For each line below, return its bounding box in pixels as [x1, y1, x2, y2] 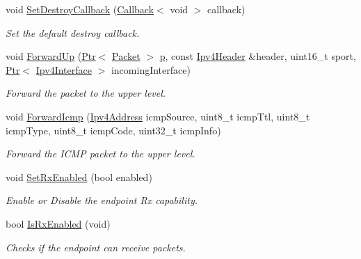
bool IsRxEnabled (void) [6, 216, 111, 230]
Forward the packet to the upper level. [6, 86, 166, 100]
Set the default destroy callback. [6, 25, 140, 40]
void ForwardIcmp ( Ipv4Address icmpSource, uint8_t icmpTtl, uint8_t [6, 109, 310, 123]
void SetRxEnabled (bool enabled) [6, 169, 152, 184]
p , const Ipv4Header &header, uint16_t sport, [159, 49, 356, 63]
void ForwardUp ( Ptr [6, 49, 96, 63]
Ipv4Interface [35, 62, 92, 77]
